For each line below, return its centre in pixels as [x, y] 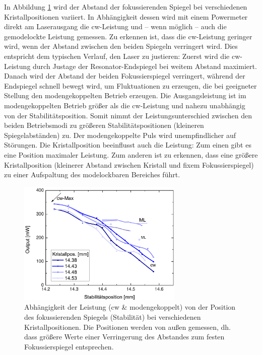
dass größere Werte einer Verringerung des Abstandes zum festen [124, 337]
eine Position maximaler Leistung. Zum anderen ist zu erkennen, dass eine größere [131, 154]
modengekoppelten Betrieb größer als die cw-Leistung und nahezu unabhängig [125, 105]
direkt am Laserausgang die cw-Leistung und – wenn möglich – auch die [115, 26]
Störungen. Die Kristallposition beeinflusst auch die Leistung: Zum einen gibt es [128, 145]
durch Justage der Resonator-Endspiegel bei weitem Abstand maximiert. [145, 66]
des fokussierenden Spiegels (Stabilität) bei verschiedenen [113, 317]
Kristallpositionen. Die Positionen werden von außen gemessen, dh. [127, 327]
